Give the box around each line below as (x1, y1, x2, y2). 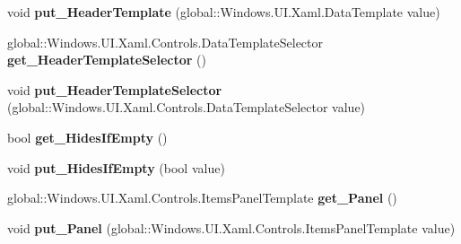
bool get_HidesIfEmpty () (7, 127, 168, 146)
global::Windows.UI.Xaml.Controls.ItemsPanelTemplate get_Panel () (7, 188, 397, 207)
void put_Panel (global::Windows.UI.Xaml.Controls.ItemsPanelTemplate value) (7, 218, 456, 237)
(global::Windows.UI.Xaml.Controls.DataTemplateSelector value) (7, 98, 366, 117)
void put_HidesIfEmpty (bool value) (7, 158, 225, 177)
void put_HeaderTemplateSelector (7, 80, 222, 99)
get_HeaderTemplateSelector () (7, 50, 206, 69)
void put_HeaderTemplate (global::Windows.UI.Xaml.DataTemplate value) (7, 3, 440, 21)
